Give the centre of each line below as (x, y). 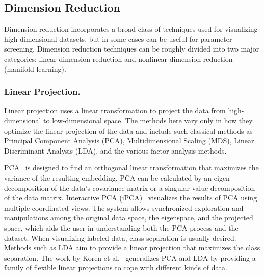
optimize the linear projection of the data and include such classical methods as (128, 130)
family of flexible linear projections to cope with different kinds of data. (116, 268)
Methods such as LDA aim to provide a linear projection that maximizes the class (132, 248)
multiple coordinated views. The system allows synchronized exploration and (124, 207)
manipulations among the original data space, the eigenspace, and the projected (129, 218)
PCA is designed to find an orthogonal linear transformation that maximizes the (131, 168)
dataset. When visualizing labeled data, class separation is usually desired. (120, 237)
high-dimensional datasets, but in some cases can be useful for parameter (118, 39)
